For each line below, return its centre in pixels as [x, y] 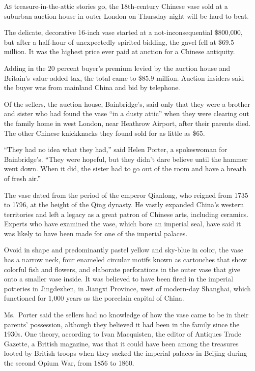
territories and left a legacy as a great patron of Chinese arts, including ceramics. [126, 214]
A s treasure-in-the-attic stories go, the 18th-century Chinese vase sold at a [116, 6]
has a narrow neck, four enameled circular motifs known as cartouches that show [126, 260]
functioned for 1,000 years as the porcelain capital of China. [94, 298]
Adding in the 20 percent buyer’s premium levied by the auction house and [117, 68]
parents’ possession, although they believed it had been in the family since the [122, 324]
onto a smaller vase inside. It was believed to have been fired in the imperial [119, 279]
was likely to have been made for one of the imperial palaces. [96, 233]
